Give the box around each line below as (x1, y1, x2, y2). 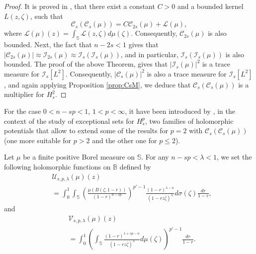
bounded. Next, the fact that (4, 39, 92, 49)
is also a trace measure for (147, 68, 227, 79)
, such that (30, 10, 63, 21)
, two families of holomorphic (145, 115, 234, 126)
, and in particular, (120, 49, 178, 59)
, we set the (217, 152, 252, 162)
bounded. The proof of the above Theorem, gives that (4, 59, 168, 69)
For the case (4, 105, 41, 116)
